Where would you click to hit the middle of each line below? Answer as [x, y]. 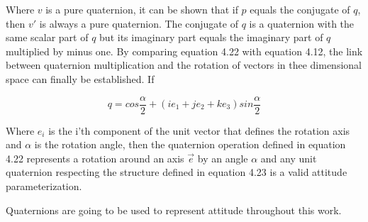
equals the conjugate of [300, 9]
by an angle [223, 158]
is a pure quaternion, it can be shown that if [142, 9]
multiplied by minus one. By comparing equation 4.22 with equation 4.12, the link [184, 51]
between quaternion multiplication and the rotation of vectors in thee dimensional [184, 65]
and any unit [289, 158]
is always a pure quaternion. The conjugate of [139, 23]
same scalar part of [47, 37]
